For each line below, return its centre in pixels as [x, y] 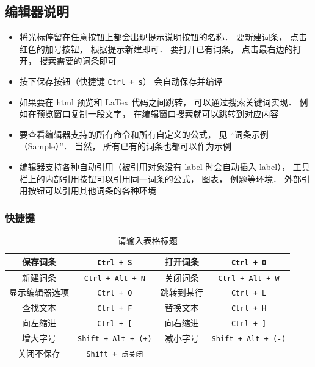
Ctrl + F [115, 309]
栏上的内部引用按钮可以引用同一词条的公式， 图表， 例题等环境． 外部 [160, 178]
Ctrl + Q [115, 294]
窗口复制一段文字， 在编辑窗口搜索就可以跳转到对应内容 [166, 114]
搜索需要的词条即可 [78, 61]
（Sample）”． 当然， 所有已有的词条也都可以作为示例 [125, 146]
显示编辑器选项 [39, 292]
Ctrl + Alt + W [249, 278]
